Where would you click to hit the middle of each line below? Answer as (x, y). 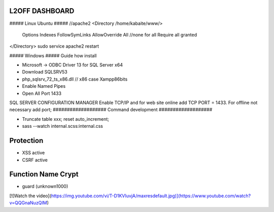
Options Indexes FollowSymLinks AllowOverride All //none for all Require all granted (110, 34)
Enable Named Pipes (44, 86)
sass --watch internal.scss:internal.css (63, 126)
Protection (26, 141)
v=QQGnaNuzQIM (28, 203)
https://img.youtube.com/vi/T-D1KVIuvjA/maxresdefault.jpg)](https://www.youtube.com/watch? (151, 196)
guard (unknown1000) (45, 186)
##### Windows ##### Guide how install (53, 55)
